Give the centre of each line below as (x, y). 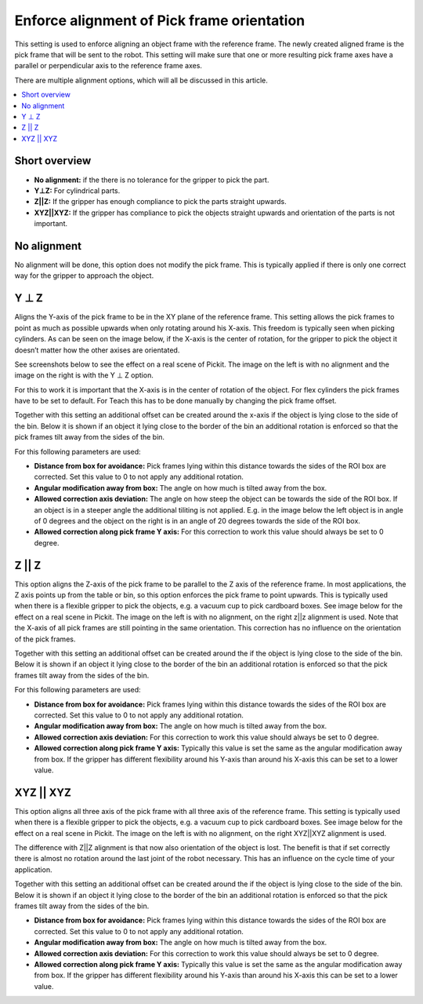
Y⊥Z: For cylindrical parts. (77, 190)
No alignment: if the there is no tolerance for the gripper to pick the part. (152, 180)
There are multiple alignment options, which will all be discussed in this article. (141, 80)
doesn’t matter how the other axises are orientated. (97, 350)
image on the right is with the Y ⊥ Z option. (84, 375)
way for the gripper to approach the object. (84, 276)
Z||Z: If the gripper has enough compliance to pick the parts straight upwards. (160, 202)
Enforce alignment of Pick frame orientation (160, 20)
